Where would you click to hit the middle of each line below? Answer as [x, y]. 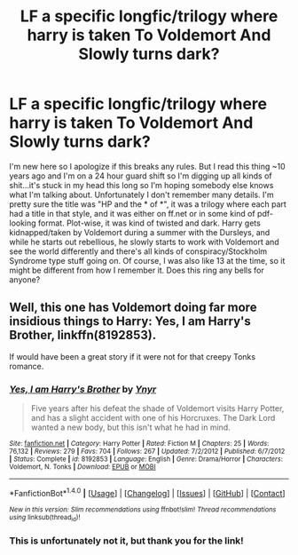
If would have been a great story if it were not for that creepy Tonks [132, 356]
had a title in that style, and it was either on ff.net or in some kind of [132, 213]
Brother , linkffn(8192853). [83, 335]
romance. [27, 366]
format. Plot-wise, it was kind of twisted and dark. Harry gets [150, 223]
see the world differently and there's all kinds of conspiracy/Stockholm [138, 251]
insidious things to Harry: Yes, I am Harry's [130, 321]
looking [23, 223]
